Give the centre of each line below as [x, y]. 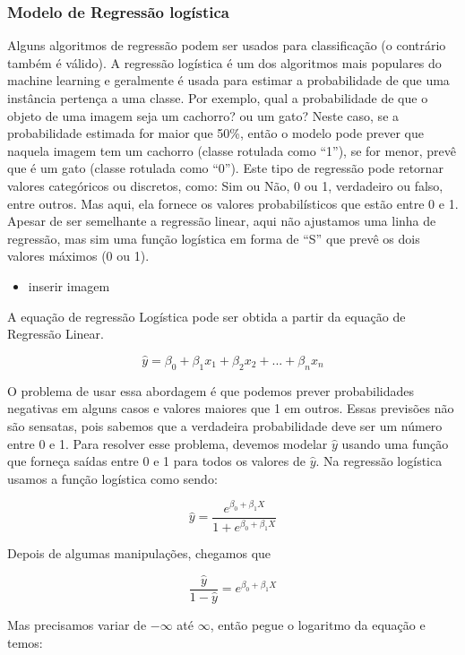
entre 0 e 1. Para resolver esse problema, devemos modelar [168, 443]
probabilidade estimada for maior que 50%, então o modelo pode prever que [216, 133]
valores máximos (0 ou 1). [78, 256]
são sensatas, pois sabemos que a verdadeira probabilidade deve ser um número [225, 425]
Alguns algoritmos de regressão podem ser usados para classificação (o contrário [227, 45]
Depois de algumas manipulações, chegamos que [139, 553]
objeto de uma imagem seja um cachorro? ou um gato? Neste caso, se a [203, 115]
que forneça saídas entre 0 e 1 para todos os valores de [156, 461]
